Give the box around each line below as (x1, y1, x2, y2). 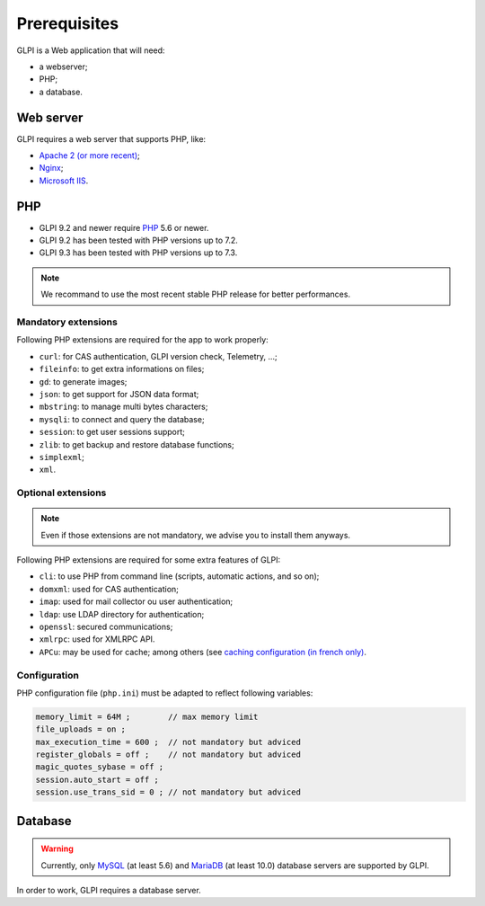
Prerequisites (16, 13, 119, 33)
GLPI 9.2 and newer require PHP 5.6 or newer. (39, 222, 209, 233)
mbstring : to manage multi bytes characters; (39, 401, 208, 413)
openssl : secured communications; (39, 621, 173, 632)
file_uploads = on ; (35, 724, 126, 734)
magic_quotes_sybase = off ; (35, 762, 164, 772)
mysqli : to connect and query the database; (39, 413, 206, 424)
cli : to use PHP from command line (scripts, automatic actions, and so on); (39, 571, 320, 582)
